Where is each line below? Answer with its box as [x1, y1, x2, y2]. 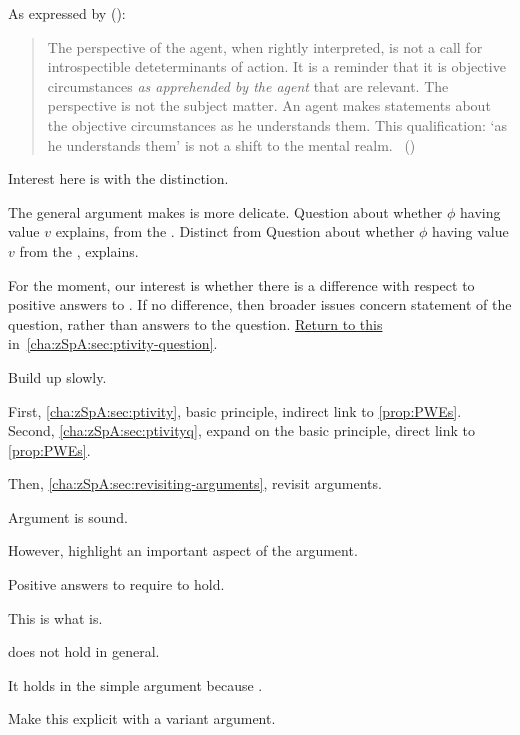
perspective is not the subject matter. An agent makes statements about [47, 95, 491, 116]
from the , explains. [19, 240, 139, 261]
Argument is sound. [8, 506, 128, 527]
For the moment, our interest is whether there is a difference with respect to [8, 274, 475, 295]
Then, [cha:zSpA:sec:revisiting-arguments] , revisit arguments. [8, 473, 382, 494]
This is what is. [8, 607, 103, 628]
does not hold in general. [8, 641, 160, 662]
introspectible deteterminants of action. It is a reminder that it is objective [47, 56, 506, 77]
